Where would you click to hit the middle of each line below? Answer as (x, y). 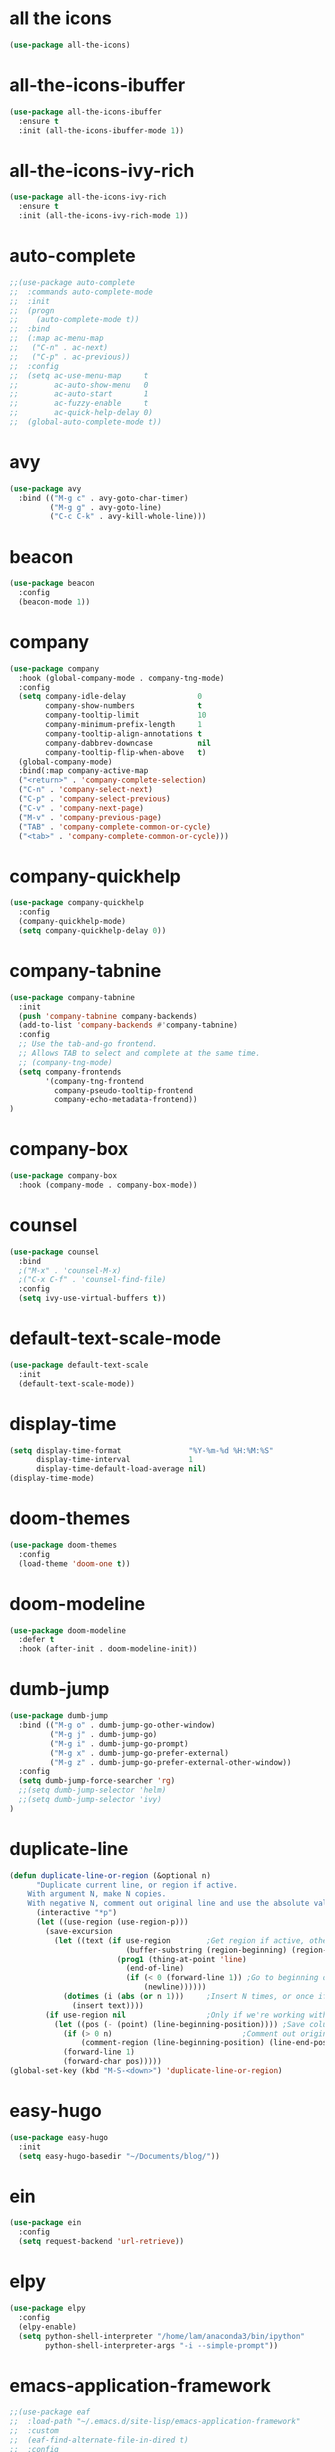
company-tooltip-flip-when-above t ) (126, 752)
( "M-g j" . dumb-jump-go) (103, 1734)
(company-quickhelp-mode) (72, 922)
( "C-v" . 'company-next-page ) (81, 808)
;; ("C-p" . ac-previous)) (70, 357)
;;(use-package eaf (50, 2412)
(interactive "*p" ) (76, 1913)
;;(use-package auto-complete (72, 282)
